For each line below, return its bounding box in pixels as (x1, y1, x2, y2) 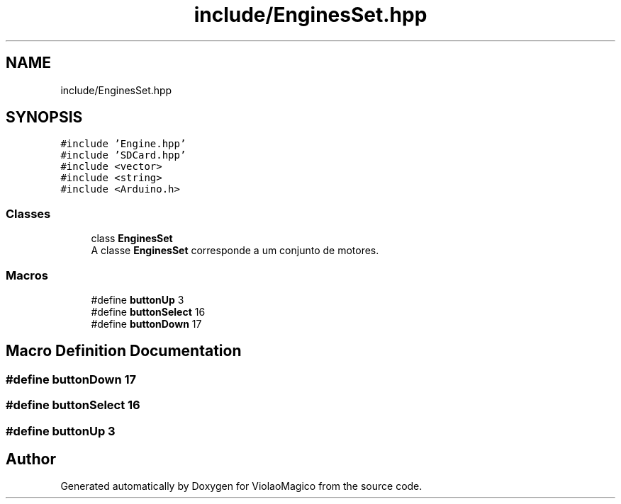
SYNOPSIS (6, 108, 83, 127)
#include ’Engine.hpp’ (60, 138, 186, 150)
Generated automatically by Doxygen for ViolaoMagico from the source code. (60, 480, 423, 493)
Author (6, 449, 56, 468)
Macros (6, 268, 48, 282)
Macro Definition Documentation (6, 342, 242, 360)
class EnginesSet (91, 232, 173, 245)
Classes (6, 206, 51, 221)
